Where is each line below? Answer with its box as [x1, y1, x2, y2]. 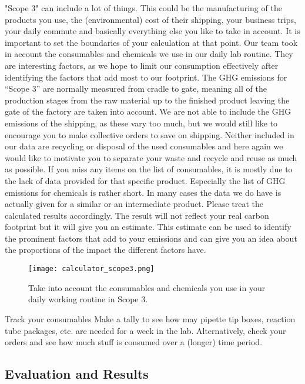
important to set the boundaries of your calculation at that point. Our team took [5, 36, 298, 48]
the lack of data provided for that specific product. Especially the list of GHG [5, 174, 286, 186]
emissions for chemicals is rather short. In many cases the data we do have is [5, 186, 281, 198]
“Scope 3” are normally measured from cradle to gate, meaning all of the [5, 82, 267, 95]
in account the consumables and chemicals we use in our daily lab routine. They [5, 48, 293, 60]
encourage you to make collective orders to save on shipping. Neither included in [5, 128, 294, 141]
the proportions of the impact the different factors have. [5, 243, 206, 256]
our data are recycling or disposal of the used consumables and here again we [5, 140, 283, 152]
